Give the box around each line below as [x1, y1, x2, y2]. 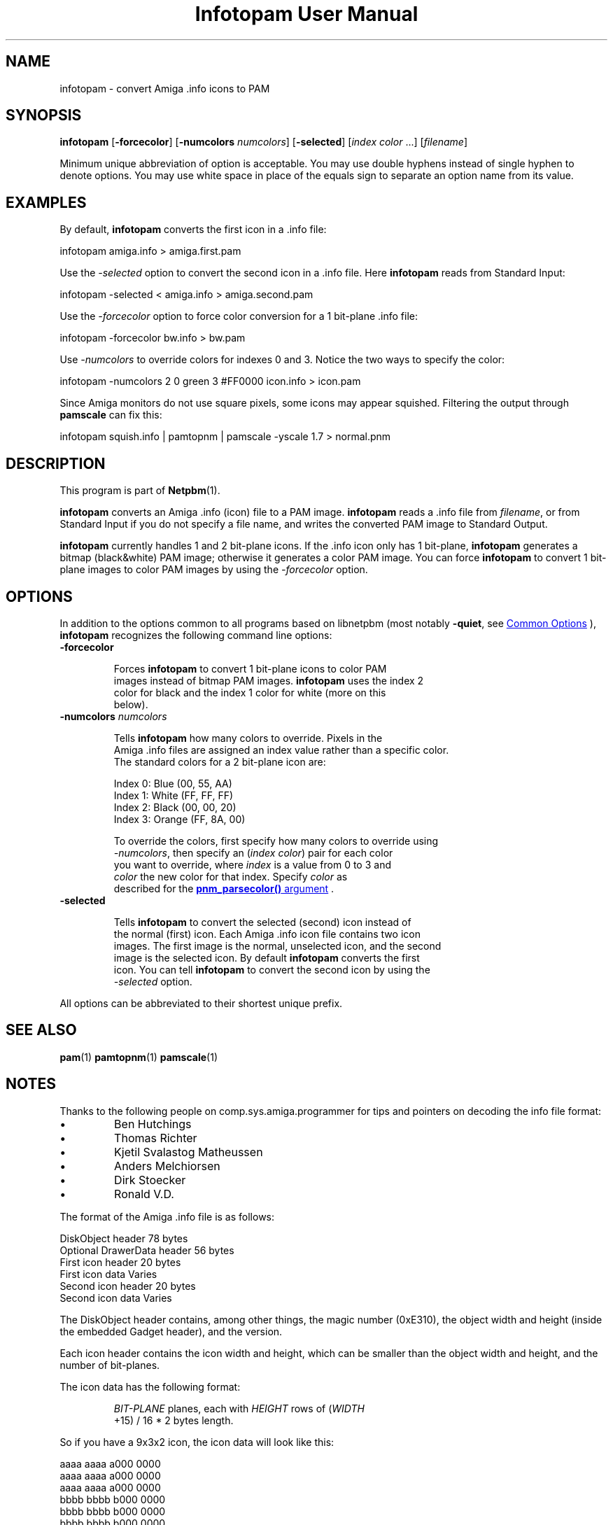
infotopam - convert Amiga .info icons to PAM [59, 82, 270, 94]
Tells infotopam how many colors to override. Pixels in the [113, 731, 383, 744]
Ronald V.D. [114, 1186, 174, 1201]
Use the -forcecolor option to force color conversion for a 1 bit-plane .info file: [59, 310, 418, 323]
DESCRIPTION [6, 454, 106, 472]
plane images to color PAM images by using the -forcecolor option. [59, 563, 368, 576]
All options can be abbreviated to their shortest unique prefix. [59, 997, 343, 1009]
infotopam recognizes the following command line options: [59, 628, 332, 641]
